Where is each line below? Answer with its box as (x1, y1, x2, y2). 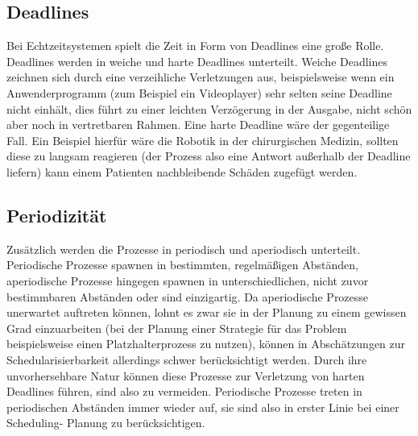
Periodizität (6, 202, 107, 227)
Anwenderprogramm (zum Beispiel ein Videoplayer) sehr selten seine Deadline (6, 84, 392, 101)
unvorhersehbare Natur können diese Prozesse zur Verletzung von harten (6, 367, 365, 384)
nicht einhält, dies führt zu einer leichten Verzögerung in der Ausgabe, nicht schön (6, 100, 412, 117)
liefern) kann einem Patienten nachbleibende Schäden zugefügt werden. (6, 163, 358, 180)
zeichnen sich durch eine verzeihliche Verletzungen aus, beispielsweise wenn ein (6, 69, 395, 85)
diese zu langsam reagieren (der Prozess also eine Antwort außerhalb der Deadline (6, 147, 411, 164)
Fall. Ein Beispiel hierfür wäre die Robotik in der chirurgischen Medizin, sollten (6, 131, 399, 148)
